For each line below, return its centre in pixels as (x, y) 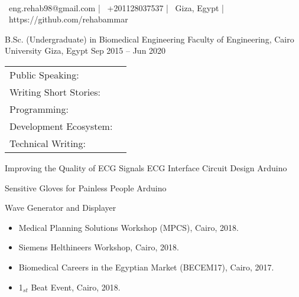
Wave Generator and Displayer (61, 208)
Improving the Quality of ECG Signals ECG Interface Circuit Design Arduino (146, 167)
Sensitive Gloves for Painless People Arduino (86, 187)
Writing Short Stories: (55, 92)
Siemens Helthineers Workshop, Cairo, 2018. (99, 247)
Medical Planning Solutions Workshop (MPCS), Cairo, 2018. (129, 227)
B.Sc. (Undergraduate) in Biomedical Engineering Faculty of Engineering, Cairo (149, 39)
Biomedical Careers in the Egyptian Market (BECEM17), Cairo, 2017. (146, 267)
